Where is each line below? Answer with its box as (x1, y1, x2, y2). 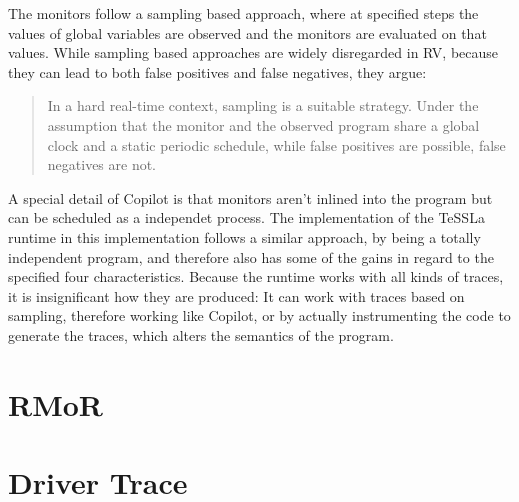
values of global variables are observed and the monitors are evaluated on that (8, 22, 487, 43)
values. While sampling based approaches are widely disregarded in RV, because (8, 42, 499, 63)
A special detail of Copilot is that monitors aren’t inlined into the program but (8, 187, 493, 208)
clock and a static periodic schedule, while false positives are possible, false (47, 134, 506, 155)
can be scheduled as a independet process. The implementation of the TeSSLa (8, 207, 485, 228)
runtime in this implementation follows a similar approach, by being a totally (8, 226, 481, 247)
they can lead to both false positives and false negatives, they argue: (8, 61, 427, 82)
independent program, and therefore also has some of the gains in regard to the (8, 246, 494, 267)
